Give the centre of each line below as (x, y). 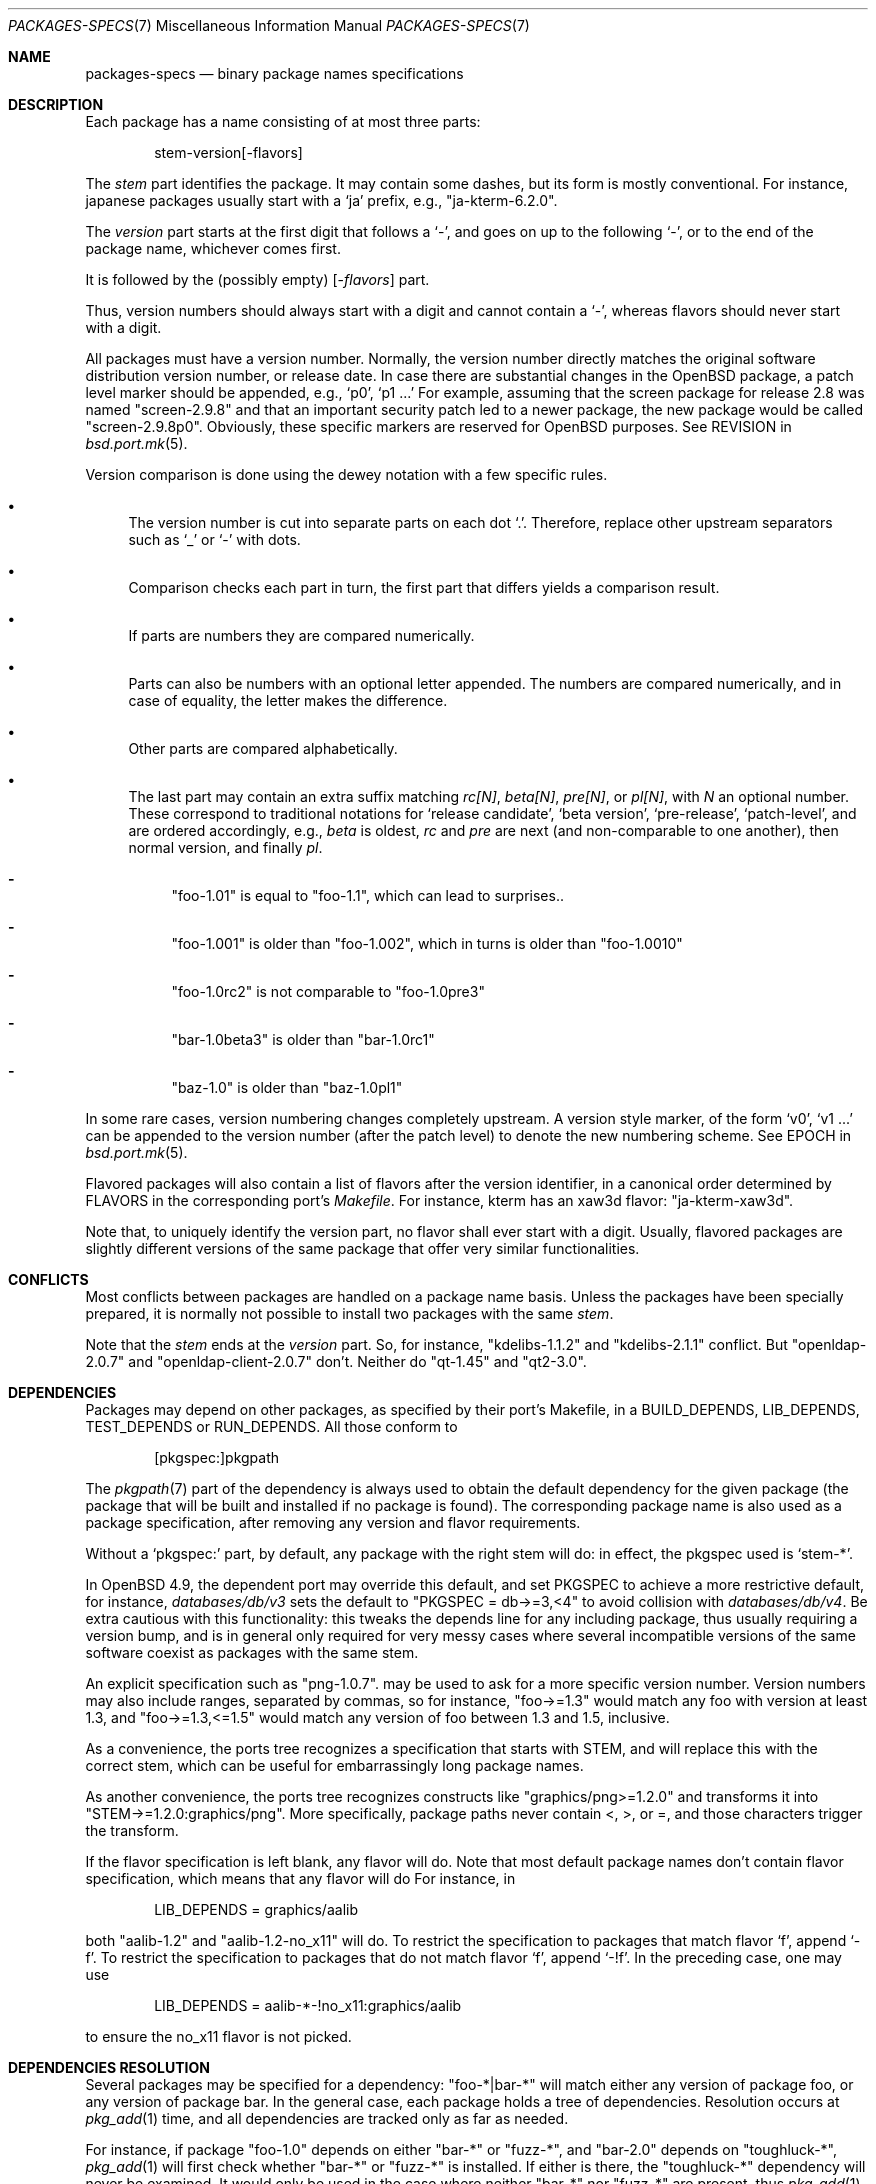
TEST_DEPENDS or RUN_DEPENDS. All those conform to (271, 1426)
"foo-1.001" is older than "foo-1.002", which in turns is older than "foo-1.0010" (427, 943)
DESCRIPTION (56, 104)
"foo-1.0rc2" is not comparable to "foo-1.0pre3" (328, 991)
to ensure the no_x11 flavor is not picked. (218, 2036)
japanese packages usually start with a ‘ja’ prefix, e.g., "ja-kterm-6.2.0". (321, 200)
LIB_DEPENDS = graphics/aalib (256, 1909)
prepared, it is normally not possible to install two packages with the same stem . (349, 1313)
